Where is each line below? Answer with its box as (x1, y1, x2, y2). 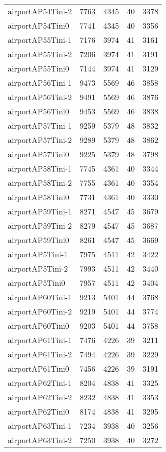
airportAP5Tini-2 (8, 263, 68, 274)
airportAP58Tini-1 (8, 163, 72, 174)
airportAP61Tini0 (8, 363, 69, 374)
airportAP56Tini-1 (8, 77, 72, 88)
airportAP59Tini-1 (8, 206, 72, 217)
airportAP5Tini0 (8, 277, 65, 288)
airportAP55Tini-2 (8, 48, 72, 60)
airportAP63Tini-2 (8, 434, 72, 446)
